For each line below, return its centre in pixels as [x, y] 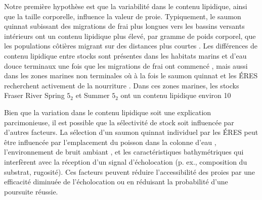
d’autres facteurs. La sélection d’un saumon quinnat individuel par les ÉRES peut [131, 132]
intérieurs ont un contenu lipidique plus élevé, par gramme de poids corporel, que [130, 36]
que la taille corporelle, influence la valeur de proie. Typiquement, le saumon [123, 16]
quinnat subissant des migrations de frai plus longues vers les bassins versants [124, 26]
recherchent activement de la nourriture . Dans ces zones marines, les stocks [122, 85]
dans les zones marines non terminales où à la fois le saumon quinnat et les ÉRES [131, 76]
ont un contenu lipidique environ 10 [176, 95]
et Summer [93, 95]
